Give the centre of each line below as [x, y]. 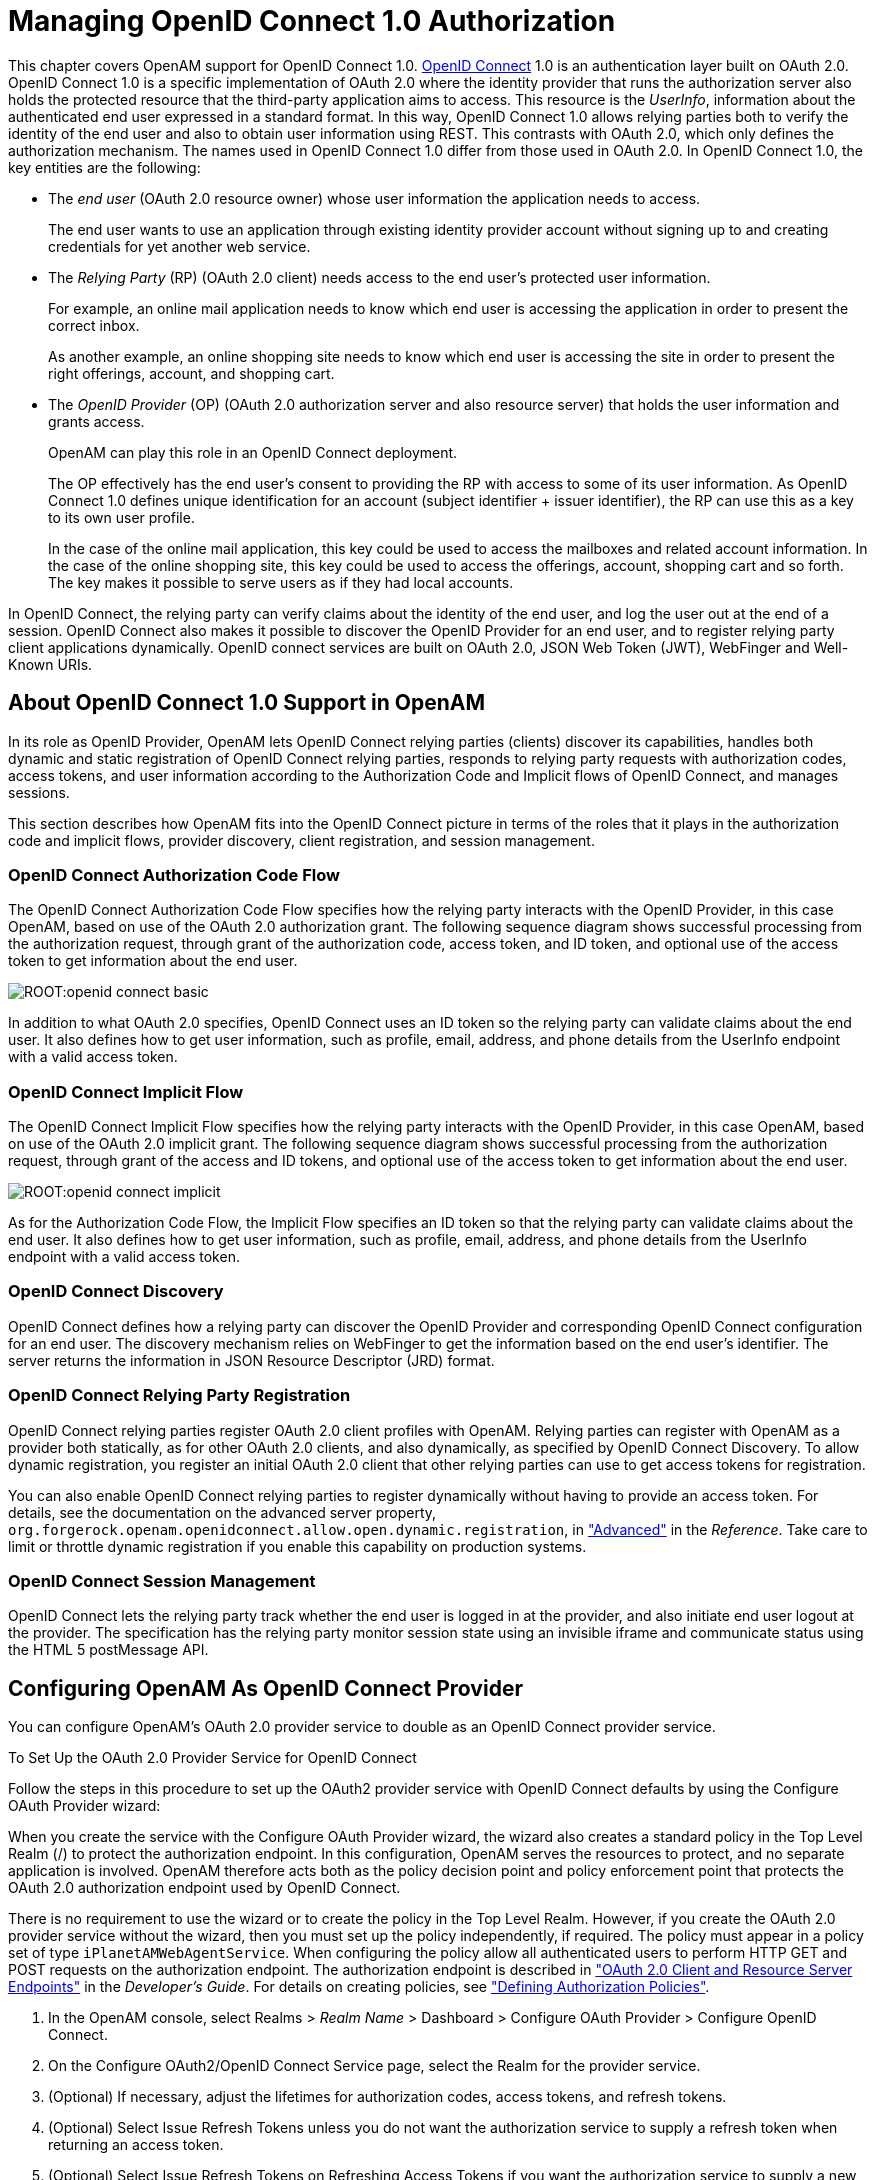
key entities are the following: [104, 167]
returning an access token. [136, 2145]
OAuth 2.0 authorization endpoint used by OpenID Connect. [204, 1888]
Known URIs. [50, 664]
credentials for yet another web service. [179, 246]
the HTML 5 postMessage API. [108, 1650]
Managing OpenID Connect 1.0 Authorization [312, 21]
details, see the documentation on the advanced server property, [222, 1512]
